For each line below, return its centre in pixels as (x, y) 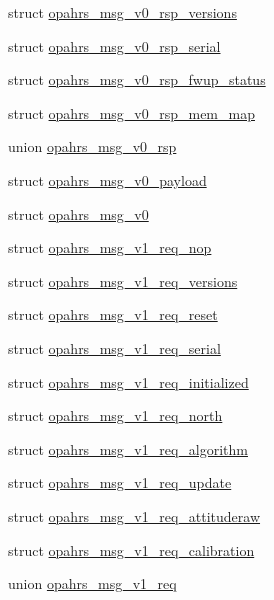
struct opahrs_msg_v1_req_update (120, 482)
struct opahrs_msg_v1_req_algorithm (128, 448)
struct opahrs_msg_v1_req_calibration (131, 549)
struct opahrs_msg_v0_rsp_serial (114, 45)
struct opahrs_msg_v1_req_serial (114, 347)
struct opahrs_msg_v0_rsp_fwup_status (137, 79)
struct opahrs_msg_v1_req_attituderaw (134, 515)
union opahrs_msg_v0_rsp (92, 146)
